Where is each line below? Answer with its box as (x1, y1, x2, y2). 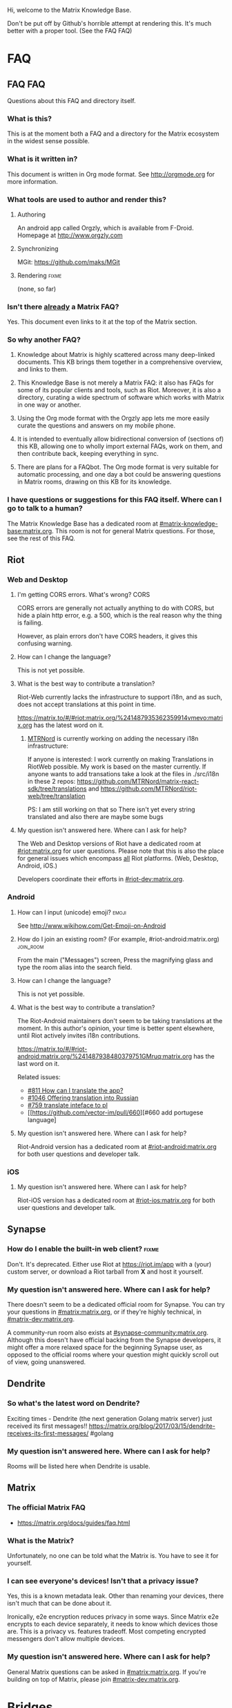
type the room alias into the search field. (17, 963, 133, 971)
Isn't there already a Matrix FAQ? (7, 302, 119, 311)
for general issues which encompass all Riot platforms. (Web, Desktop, (17, 854, 219, 863)
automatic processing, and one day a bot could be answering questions (17, 470, 221, 479)
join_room (17, 942, 44, 951)
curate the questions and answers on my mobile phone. (17, 421, 176, 430)
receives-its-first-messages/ (7, 1429, 89, 1438)
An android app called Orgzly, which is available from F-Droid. (17, 223, 194, 232)
